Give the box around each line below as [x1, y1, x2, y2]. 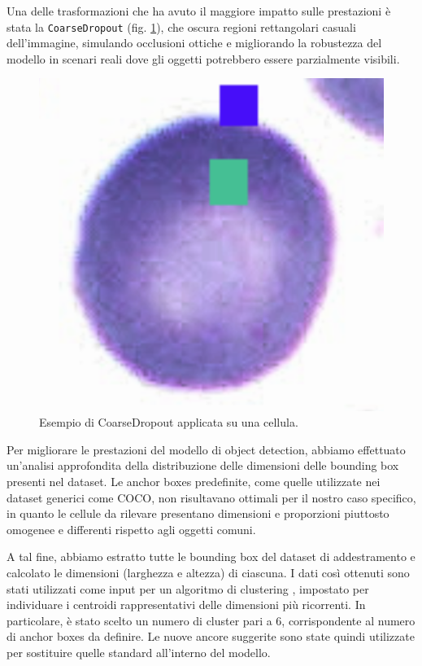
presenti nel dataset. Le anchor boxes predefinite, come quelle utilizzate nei [7, 473, 381, 490]
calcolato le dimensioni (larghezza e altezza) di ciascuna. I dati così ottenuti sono [7, 564, 410, 581]
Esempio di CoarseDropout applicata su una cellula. [39, 414, 298, 431]
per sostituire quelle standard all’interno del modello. [7, 643, 271, 660]
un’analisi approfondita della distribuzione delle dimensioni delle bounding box [7, 457, 399, 474]
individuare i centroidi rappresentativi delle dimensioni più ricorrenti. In [7, 596, 366, 613]
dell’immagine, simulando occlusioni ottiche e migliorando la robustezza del [7, 34, 382, 51]
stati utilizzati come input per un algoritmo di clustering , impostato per [7, 580, 369, 597]
